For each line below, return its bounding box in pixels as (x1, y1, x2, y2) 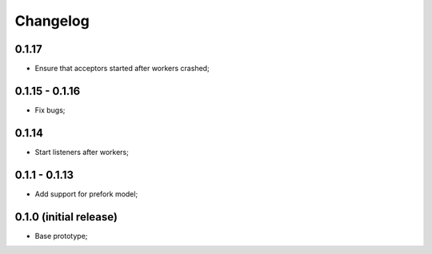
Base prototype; (34, 231, 88, 240)
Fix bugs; (34, 105, 66, 115)
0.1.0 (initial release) (14, 210, 118, 224)
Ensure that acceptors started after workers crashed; (34, 64, 210, 73)
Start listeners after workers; (34, 147, 130, 157)
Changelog (14, 12, 90, 30)
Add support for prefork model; (34, 189, 138, 199)
